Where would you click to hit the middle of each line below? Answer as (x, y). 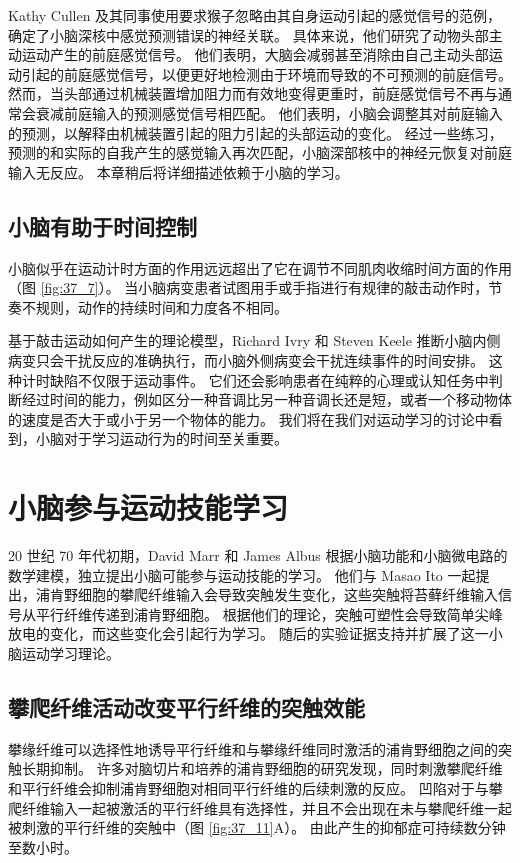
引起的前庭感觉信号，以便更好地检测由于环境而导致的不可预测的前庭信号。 (266, 73)
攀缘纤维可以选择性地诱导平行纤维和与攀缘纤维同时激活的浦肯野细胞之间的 (253, 748)
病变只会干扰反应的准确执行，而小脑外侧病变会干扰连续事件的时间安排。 (246, 359)
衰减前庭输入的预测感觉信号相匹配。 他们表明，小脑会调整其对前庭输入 (269, 112)
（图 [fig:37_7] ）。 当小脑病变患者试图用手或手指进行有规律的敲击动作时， (248, 287)
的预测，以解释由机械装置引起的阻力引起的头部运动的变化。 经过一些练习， (255, 132)
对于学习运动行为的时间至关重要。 (175, 438)
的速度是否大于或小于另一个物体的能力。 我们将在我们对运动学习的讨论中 (248, 418)
